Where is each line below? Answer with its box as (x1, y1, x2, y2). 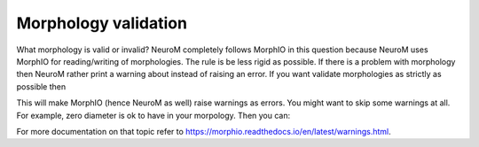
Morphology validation (16, 13, 188, 33)
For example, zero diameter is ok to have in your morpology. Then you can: (16, 110, 291, 120)
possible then (16, 81, 67, 92)
